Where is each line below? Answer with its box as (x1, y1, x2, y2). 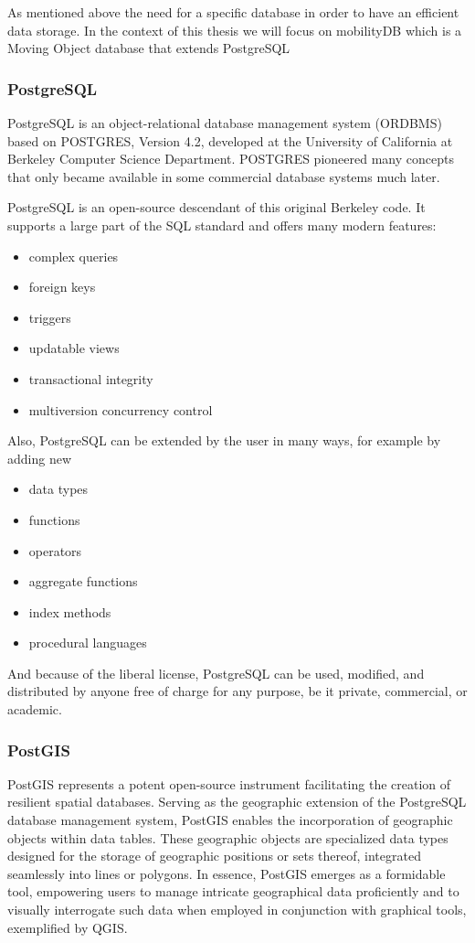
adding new (7, 448, 72, 467)
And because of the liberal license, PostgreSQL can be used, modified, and (7, 663, 425, 682)
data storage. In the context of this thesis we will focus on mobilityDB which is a (7, 20, 462, 39)
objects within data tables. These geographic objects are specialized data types (7, 828, 449, 847)
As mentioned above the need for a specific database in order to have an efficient (7, 3, 459, 21)
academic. (7, 700, 62, 719)
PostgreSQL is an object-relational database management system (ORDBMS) (7, 113, 442, 132)
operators (28, 541, 82, 560)
